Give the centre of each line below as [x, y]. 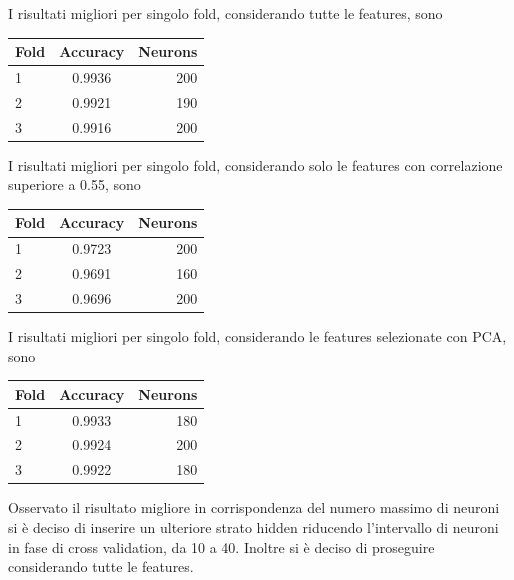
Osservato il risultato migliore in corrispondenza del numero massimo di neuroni [254, 507]
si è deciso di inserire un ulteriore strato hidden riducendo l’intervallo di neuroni [253, 526]
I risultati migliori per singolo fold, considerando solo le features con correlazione [255, 164]
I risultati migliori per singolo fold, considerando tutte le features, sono [225, 13]
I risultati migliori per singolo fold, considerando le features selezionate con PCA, [257, 336]
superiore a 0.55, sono [74, 184]
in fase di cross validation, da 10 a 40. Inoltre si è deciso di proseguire [221, 546]
